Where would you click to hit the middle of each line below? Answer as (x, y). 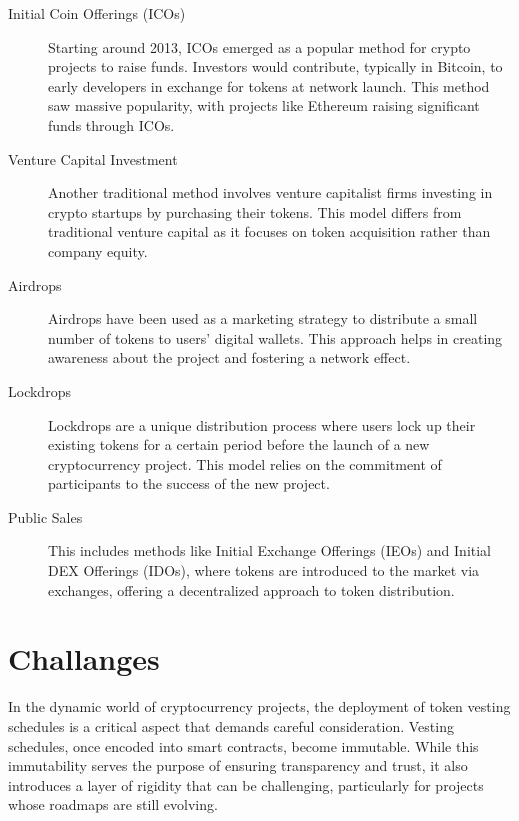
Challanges (84, 658)
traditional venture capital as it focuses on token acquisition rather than (269, 231)
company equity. (98, 250)
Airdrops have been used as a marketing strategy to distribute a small (263, 318)
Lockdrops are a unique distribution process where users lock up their (262, 424)
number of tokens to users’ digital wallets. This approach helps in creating (275, 337)
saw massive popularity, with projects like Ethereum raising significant (264, 105)
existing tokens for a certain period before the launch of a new (239, 444)
